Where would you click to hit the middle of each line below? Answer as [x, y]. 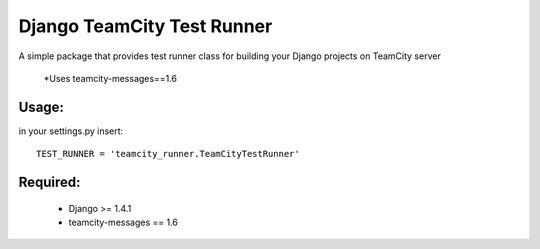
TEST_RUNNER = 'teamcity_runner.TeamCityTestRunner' [168, 154]
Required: [49, 182]
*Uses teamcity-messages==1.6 [110, 78]
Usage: [41, 106]
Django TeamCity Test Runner [145, 26]
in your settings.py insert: [71, 131]
